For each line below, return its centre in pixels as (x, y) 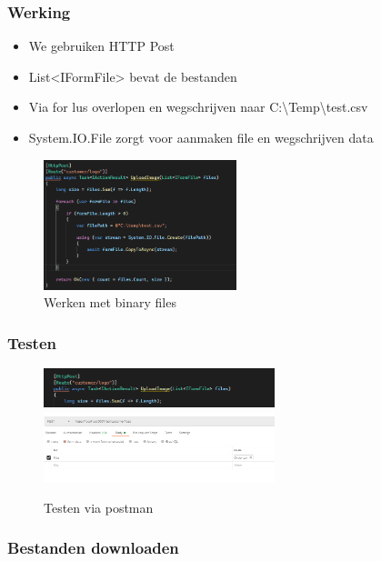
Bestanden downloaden (93, 548)
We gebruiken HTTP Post (101, 46)
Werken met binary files (110, 302)
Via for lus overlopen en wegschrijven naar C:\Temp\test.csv (198, 107)
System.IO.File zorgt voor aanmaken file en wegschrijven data (201, 137)
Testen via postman (99, 507)
